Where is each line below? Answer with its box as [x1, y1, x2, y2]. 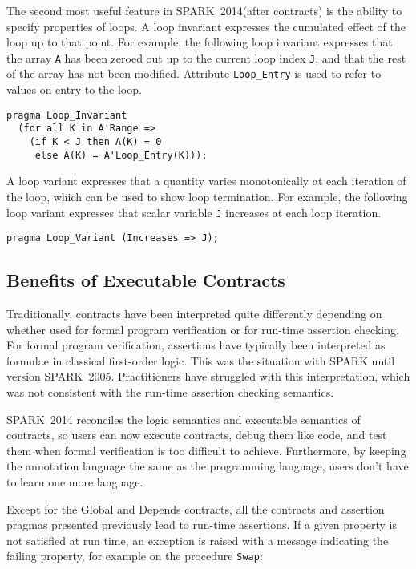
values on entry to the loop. [6, 81, 142, 98]
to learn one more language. [6, 473, 143, 490]
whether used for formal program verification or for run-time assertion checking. [6, 321, 399, 337]
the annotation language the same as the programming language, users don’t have [6, 458, 409, 474]
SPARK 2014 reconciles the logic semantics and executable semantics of [6, 410, 361, 427]
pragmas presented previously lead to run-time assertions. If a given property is [6, 516, 397, 533]
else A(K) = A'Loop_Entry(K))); [34, 149, 208, 161]
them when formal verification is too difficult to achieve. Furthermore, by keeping [6, 442, 406, 458]
